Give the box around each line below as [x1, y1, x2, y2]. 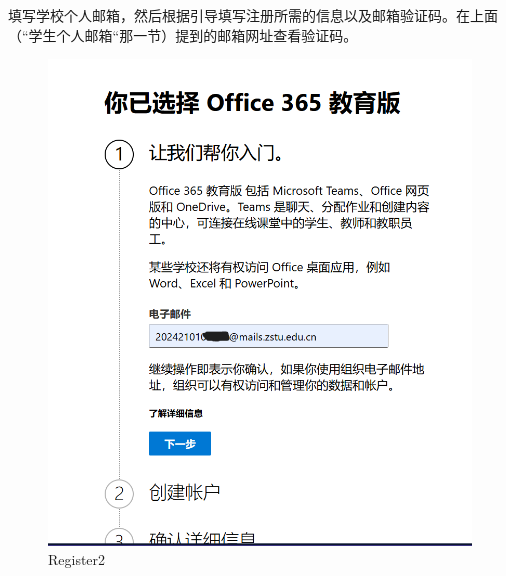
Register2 [48, 549, 106, 570]
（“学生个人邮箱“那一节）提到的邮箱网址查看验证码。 [8, 24, 358, 45]
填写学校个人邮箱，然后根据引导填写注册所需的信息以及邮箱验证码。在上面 [8, 5, 498, 25]
